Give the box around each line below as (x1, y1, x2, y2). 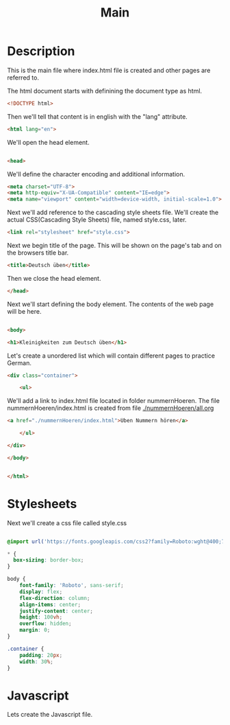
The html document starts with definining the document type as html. (7, 87, 203, 95)
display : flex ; (19, 588, 63, 595)
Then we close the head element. (7, 274, 101, 282)
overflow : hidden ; (19, 620, 72, 628)
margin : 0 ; (19, 627, 51, 634)
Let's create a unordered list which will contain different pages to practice (7, 352, 216, 360)
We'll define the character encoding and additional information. (7, 170, 186, 178)
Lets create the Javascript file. (7, 711, 93, 719)
